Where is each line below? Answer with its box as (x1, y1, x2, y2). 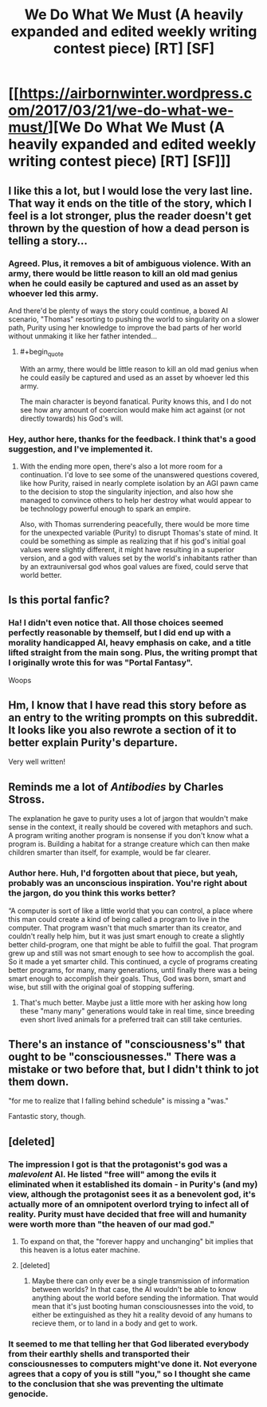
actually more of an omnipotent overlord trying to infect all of (8, 1199, 249, 1210)
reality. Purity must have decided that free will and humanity (8, 1208, 247, 1219)
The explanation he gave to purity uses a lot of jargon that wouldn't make (8, 814, 249, 824)
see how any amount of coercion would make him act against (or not (19, 405, 245, 414)
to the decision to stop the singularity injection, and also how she (19, 487, 234, 496)
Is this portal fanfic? (8, 593, 110, 607)
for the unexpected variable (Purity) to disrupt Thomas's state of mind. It (19, 528, 258, 537)
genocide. (8, 1389, 49, 1399)
